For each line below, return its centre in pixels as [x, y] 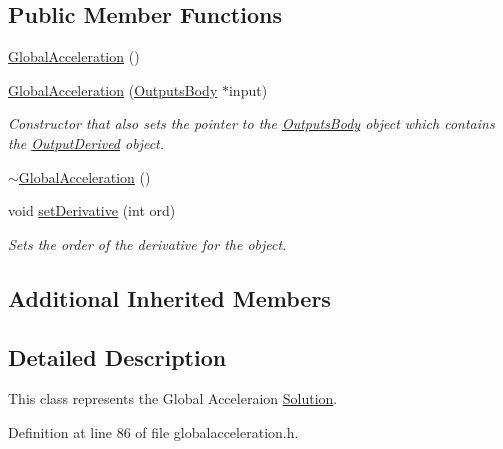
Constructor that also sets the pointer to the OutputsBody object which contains [251, 123]
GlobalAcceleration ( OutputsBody [113, 89]
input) [248, 89]
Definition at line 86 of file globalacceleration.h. [153, 431]
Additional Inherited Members [169, 297]
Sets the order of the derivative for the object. [147, 243]
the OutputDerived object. [86, 142]
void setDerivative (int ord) [92, 210]
